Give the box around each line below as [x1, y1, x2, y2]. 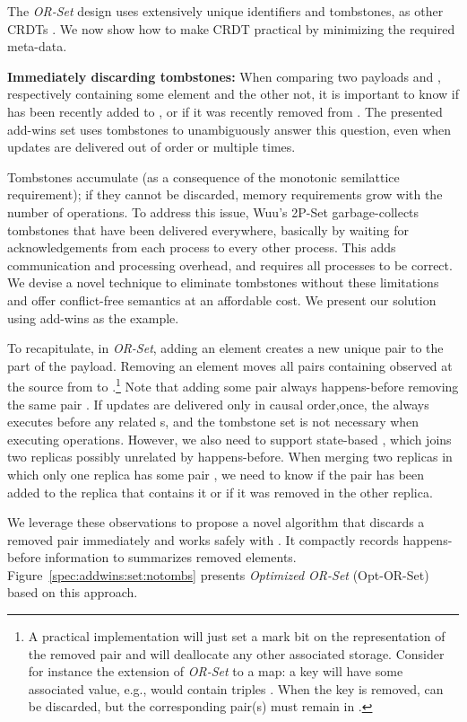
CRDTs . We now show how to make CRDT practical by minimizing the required [7, 19, 455, 38]
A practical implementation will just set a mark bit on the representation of [28, 627, 445, 646]
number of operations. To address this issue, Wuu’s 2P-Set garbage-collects [7, 202, 419, 221]
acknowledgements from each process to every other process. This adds [7, 238, 396, 257]
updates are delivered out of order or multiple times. [7, 137, 296, 156]
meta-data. [7, 37, 67, 56]
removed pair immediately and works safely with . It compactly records [7, 530, 399, 549]
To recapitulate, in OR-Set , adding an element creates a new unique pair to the [7, 339, 444, 357]
